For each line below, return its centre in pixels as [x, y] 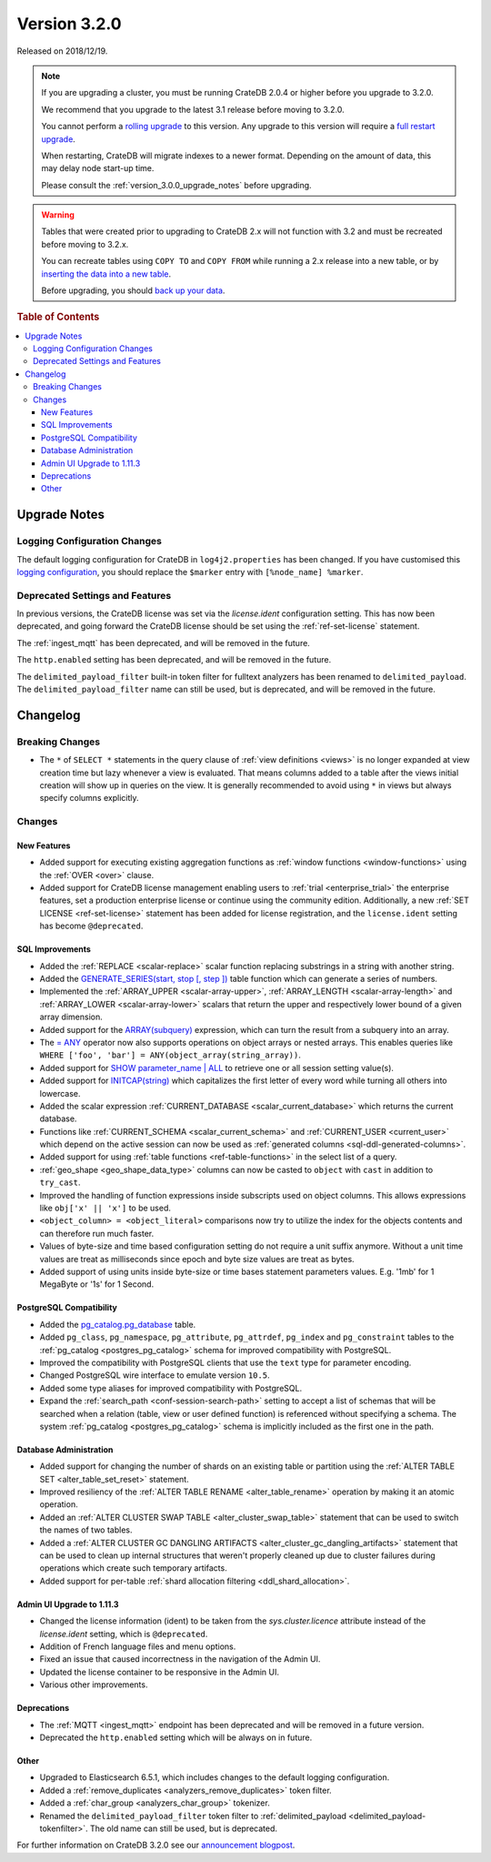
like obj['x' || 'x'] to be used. [105, 1208]
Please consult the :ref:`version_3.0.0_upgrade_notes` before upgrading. [177, 185]
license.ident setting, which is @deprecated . [124, 1634]
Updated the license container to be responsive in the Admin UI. [160, 1672]
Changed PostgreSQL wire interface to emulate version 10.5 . [155, 1375]
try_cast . [60, 1182]
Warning [58, 215]
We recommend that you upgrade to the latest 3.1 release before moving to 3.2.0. [193, 109]
